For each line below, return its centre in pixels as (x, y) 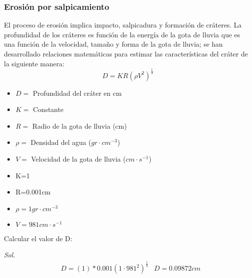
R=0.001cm (33, 192)
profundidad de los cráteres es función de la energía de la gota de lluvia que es (122, 34)
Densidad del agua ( (61, 142)
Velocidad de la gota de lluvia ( (79, 158)
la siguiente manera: (34, 63)
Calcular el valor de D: (38, 238)
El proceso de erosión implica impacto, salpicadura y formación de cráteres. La (123, 25)
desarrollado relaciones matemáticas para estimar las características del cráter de (126, 54)
